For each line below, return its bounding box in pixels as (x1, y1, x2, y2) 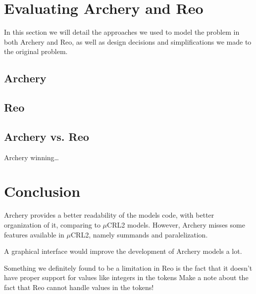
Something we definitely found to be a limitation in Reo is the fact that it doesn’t (4, 262, 253, 273)
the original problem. (4, 46, 68, 57)
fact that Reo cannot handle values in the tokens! (4, 282, 154, 292)
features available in (4, 229, 64, 239)
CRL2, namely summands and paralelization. (70, 229, 208, 239)
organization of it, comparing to (4, 219, 101, 230)
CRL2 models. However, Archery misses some (107, 219, 245, 230)
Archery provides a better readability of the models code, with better (4, 210, 214, 220)
